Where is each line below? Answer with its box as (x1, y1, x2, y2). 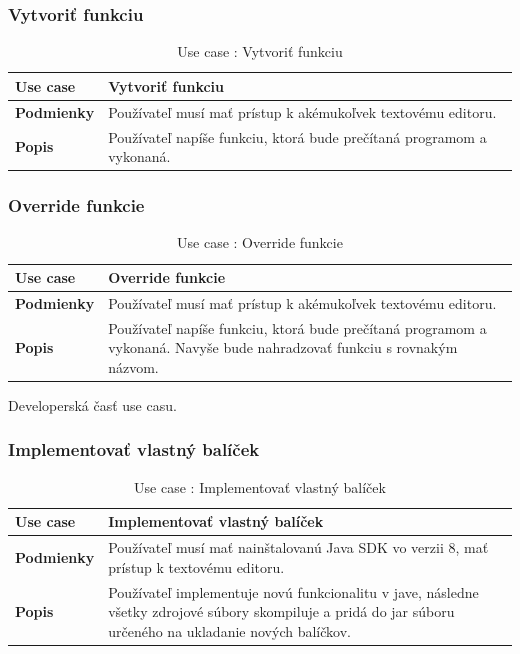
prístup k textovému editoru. (108, 556, 285, 577)
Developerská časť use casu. (8, 394, 177, 415)
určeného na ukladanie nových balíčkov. (108, 620, 351, 641)
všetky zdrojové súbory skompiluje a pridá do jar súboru (108, 601, 455, 622)
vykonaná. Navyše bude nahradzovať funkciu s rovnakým (108, 337, 458, 358)
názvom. (108, 356, 159, 377)
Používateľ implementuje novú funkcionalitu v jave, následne (108, 581, 479, 602)
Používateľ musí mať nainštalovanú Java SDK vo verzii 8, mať (108, 537, 489, 558)
